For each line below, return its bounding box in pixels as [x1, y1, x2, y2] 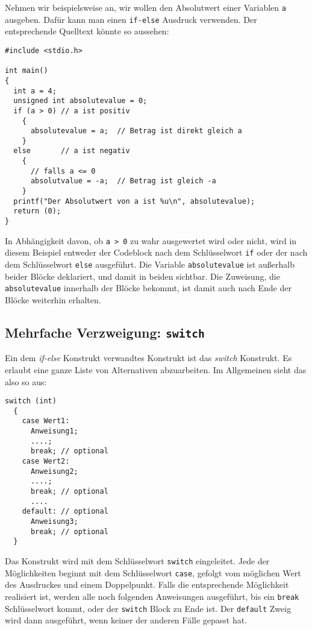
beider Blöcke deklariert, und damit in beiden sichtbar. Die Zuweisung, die [5, 269, 280, 282]
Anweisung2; [30, 467, 78, 476]
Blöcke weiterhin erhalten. [5, 293, 101, 306]
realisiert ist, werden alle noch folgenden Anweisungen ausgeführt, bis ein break [5, 590, 299, 602]
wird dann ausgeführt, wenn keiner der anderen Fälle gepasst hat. [5, 614, 248, 626]
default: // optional [22, 507, 108, 516]
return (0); [13, 207, 61, 216]
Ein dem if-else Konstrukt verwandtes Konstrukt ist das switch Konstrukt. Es [5, 351, 292, 364]
